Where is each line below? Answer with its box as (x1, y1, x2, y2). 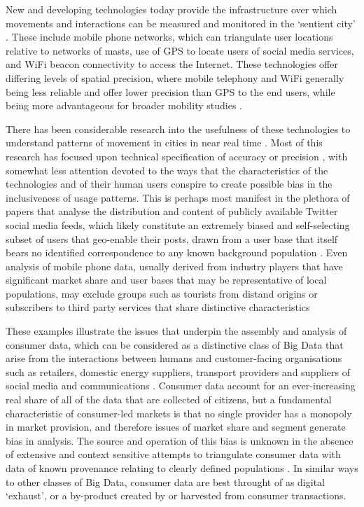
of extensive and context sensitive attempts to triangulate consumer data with (6, 447, 341, 461)
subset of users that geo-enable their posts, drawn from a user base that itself (6, 231, 338, 246)
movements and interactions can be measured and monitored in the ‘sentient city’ (6, 15, 356, 30)
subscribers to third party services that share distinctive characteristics (6, 300, 310, 314)
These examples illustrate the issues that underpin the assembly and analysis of (6, 324, 347, 338)
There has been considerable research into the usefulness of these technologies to (6, 121, 351, 136)
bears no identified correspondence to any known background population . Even (6, 245, 348, 260)
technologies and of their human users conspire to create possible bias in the (6, 176, 332, 191)
